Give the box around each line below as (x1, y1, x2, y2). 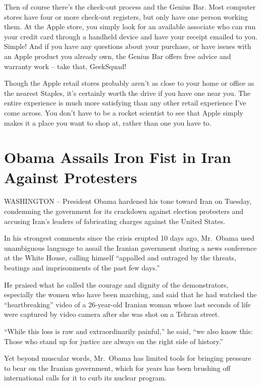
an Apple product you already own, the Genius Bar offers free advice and (4, 50, 231, 61)
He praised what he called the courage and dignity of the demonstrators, (4, 279, 229, 290)
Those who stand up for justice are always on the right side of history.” (4, 336, 224, 346)
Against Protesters (4, 167, 137, 187)
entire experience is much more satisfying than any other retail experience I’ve (4, 97, 246, 108)
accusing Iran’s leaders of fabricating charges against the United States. (4, 215, 226, 226)
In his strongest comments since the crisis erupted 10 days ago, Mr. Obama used (4, 233, 254, 243)
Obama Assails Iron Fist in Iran (4, 147, 231, 168)
